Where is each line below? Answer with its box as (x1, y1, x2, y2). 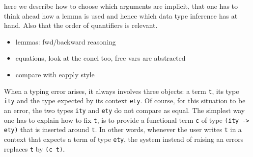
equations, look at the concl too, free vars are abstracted (15, 53, 186, 63)
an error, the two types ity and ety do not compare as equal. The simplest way (4, 105, 245, 115)
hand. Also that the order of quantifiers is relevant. (4, 20, 158, 30)
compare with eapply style (15, 69, 95, 79)
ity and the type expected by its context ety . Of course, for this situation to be (4, 95, 246, 106)
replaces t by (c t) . (4, 143, 65, 154)
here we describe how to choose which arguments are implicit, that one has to (4, 1, 238, 11)
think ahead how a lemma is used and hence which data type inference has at (4, 10, 238, 21)
